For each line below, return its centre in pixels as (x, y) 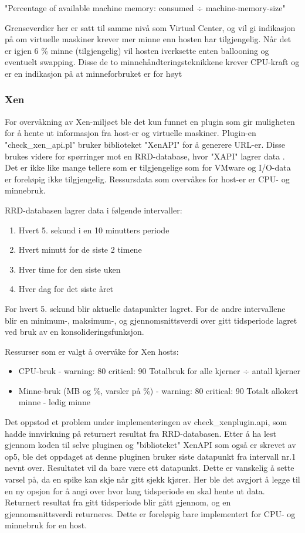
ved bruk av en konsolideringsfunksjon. (74, 332)
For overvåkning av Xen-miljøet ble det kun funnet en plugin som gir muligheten (150, 121)
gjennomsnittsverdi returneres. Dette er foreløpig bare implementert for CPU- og (150, 513)
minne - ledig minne (54, 402)
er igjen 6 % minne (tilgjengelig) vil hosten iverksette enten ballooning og (137, 50)
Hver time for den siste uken (70, 269)
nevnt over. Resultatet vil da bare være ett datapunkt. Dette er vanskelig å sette (150, 468)
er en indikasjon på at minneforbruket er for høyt (94, 73)
